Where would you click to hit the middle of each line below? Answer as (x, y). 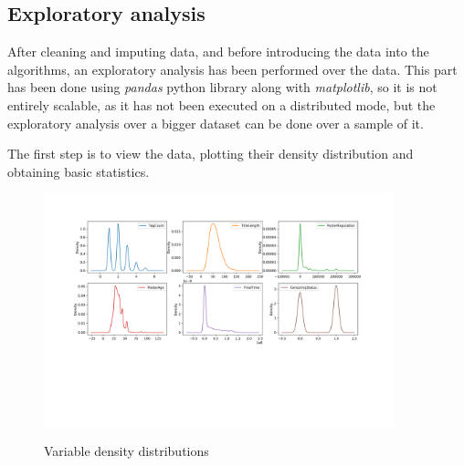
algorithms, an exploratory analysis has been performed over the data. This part (232, 69)
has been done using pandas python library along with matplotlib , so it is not (222, 87)
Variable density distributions (127, 451)
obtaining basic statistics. (79, 171)
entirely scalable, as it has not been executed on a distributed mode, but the (221, 104)
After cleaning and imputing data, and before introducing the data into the (218, 52)
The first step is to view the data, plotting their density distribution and (211, 154)
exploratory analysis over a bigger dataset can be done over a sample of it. (216, 123)
